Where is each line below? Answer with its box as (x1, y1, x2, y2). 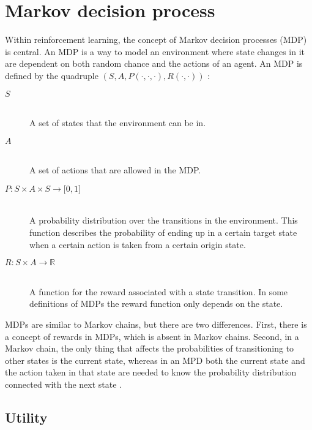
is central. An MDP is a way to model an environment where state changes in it (5, 45, 305, 58)
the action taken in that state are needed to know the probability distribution (5, 366, 297, 379)
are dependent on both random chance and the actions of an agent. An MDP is (5, 57, 303, 70)
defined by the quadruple (5, 69, 98, 81)
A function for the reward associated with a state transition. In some (29, 285, 288, 298)
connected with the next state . (5, 378, 122, 390)
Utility (5, 407, 48, 426)
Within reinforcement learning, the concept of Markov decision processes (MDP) (5, 33, 307, 46)
